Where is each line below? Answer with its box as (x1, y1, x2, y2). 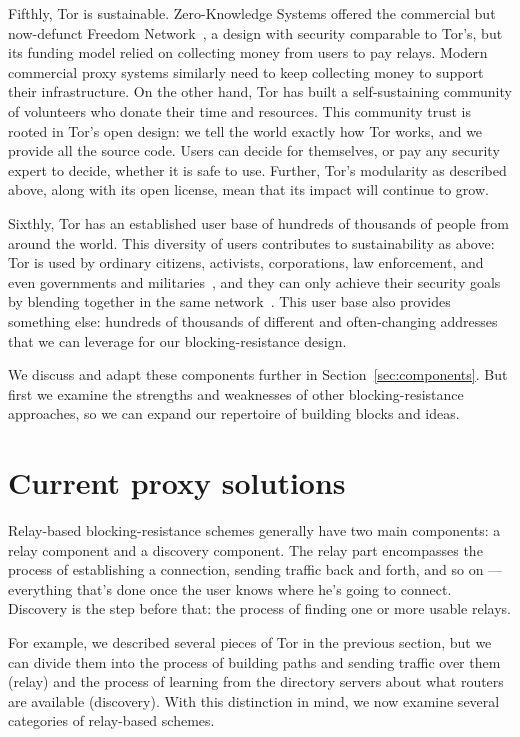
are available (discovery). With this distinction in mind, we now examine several (8, 690, 500, 711)
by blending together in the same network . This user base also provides (8, 291, 451, 312)
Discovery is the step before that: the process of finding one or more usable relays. (8, 598, 511, 619)
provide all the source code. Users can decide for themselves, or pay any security (8, 140, 500, 161)
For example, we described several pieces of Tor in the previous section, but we (8, 631, 492, 652)
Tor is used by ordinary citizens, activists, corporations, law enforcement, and (8, 252, 484, 273)
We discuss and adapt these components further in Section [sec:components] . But (8, 364, 508, 385)
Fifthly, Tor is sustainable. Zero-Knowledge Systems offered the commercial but (8, 3, 496, 23)
